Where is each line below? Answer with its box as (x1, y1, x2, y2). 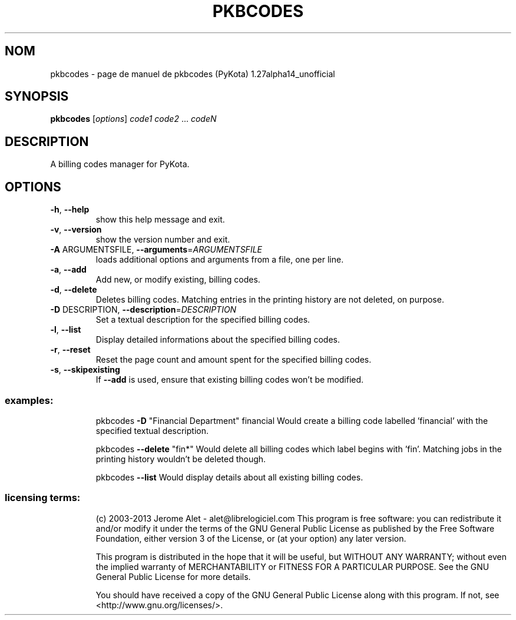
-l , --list (50, 324, 81, 335)
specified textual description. (95, 425, 209, 436)
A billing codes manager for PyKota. (50, 159, 190, 170)
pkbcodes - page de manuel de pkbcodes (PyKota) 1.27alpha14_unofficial (50, 68, 335, 79)
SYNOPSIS (5, 89, 69, 104)
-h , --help (50, 204, 90, 215)
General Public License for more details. (95, 571, 251, 582)
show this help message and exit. (95, 214, 225, 225)
